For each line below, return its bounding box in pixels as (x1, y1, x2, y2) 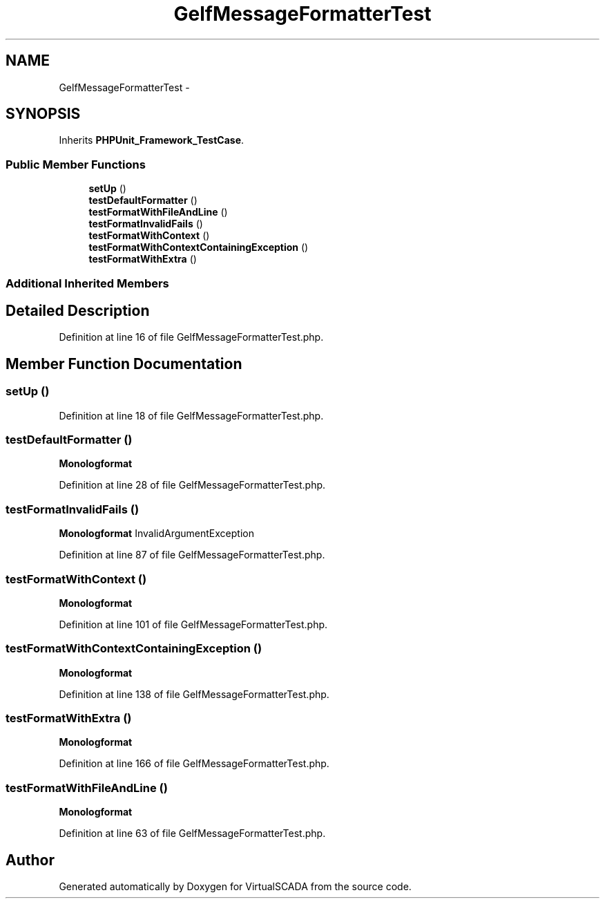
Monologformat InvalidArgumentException (59, 527, 254, 540)
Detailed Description (6, 301, 150, 319)
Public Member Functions (6, 157, 146, 171)
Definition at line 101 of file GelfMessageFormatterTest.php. (59, 618, 328, 630)
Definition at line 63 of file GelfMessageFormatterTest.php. (59, 827, 326, 840)
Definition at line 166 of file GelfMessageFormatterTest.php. (59, 757, 329, 770)
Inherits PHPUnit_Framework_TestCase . (59, 134, 244, 147)
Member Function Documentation (6, 355, 242, 373)
